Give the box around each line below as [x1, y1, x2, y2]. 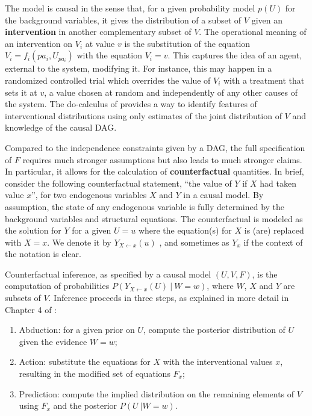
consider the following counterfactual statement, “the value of [5, 176, 232, 189]
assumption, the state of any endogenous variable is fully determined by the [5, 200, 285, 213]
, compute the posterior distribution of [143, 323, 285, 336]
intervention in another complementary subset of [5, 25, 192, 38]
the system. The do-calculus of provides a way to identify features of [5, 98, 257, 110]
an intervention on [5, 37, 73, 49]
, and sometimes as [159, 235, 229, 248]
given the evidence [19, 335, 87, 347]
